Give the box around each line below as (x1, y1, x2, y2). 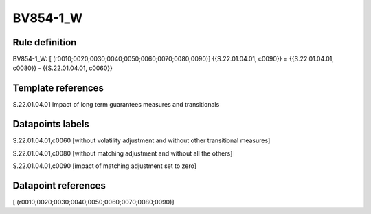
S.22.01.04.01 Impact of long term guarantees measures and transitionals (12, 100, 220, 109)
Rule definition (12, 36, 77, 48)
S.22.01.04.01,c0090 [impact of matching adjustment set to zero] (12, 162, 197, 170)
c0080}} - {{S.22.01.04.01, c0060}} (12, 64, 113, 72)
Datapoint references (12, 180, 106, 191)
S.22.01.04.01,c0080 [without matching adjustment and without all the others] (12, 149, 233, 158)
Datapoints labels (12, 118, 89, 130)
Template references (12, 83, 104, 94)
